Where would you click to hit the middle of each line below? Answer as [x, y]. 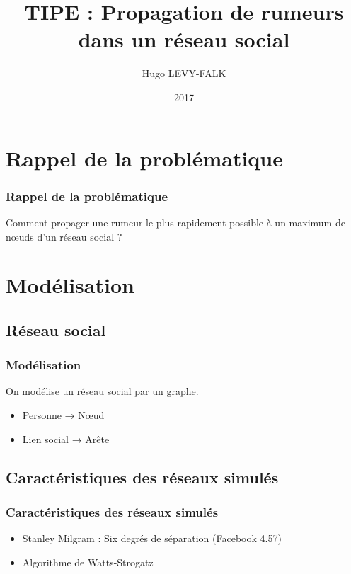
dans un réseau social [184, 39]
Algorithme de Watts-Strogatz [88, 562]
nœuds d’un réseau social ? [64, 236]
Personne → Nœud [63, 415]
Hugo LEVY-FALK [184, 73]
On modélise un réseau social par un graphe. [102, 391]
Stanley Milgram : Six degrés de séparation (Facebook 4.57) [152, 538]
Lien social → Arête [66, 438]
